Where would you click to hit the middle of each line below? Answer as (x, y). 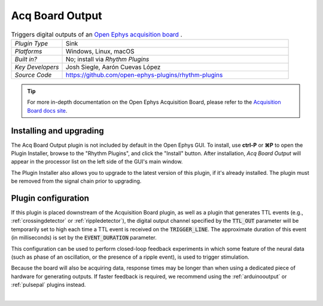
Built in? (26, 59)
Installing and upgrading (57, 131)
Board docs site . (47, 110)
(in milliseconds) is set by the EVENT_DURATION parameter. (84, 238)
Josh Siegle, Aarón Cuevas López (113, 67)
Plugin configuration (50, 198)
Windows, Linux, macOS (100, 51)
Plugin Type (31, 43)
